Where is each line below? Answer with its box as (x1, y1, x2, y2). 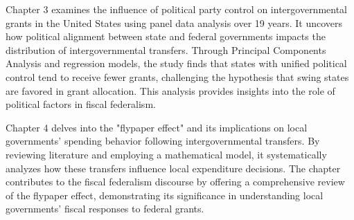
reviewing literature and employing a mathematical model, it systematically (6, 147, 327, 161)
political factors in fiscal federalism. (6, 97, 156, 111)
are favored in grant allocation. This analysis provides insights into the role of (6, 83, 335, 98)
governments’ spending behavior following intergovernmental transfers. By (6, 134, 320, 148)
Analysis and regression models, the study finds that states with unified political (6, 56, 347, 71)
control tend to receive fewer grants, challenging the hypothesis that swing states (6, 69, 349, 84)
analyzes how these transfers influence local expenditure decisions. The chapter (6, 161, 341, 175)
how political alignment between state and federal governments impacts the (6, 29, 326, 44)
